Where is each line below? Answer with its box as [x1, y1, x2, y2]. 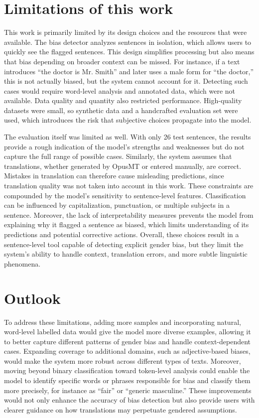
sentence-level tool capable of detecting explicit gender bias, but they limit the [4, 239, 244, 249]
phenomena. [4, 258, 41, 269]
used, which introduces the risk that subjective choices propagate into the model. [4, 115, 252, 125]
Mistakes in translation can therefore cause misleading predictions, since [4, 170, 224, 181]
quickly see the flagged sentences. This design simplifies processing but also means [4, 46, 255, 57]
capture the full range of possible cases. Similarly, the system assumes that [4, 151, 232, 161]
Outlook [4, 287, 61, 308]
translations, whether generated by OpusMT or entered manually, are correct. [4, 160, 242, 171]
